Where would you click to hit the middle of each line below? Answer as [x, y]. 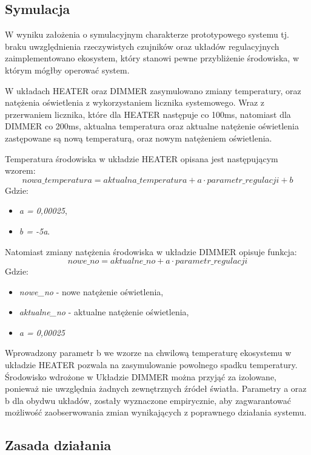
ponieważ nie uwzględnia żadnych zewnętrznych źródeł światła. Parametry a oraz [156, 388]
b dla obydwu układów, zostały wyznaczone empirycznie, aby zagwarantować [148, 400]
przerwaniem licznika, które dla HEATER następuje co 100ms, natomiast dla [148, 114]
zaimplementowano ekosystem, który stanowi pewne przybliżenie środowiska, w [152, 58]
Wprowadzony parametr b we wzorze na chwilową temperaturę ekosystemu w [148, 353]
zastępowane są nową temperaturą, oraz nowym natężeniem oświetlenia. [139, 138]
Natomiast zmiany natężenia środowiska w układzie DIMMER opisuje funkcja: [151, 251]
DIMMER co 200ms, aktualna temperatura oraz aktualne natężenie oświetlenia [152, 126]
